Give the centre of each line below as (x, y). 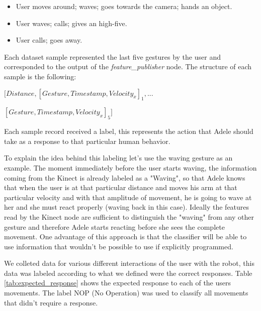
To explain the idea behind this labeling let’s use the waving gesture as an (118, 158)
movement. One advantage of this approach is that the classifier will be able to (125, 237)
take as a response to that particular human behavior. (87, 141)
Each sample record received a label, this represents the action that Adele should (129, 131)
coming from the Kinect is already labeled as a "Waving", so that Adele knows (125, 177)
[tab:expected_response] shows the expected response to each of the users (118, 283)
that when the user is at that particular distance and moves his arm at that (121, 187)
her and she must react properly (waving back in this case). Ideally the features (127, 207)
